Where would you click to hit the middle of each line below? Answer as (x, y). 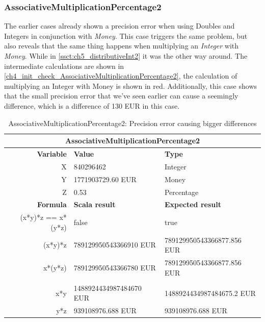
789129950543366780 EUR (115, 267)
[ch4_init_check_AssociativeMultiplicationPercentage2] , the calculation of (121, 76)
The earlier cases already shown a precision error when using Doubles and (120, 26)
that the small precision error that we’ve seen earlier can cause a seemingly (121, 96)
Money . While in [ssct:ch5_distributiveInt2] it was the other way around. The (126, 56)
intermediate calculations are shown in (64, 66)
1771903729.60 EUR (105, 179)
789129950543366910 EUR (115, 245)
